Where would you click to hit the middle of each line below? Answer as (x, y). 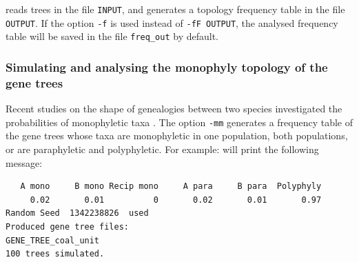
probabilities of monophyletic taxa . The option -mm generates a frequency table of (179, 122)
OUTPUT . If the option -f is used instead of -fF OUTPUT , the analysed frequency (172, 22)
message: (24, 162)
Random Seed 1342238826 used (77, 213)
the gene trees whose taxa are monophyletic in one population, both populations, (177, 135)
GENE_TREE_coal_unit (53, 240)
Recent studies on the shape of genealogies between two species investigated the (174, 109)
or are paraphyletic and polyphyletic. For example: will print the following (162, 149)
